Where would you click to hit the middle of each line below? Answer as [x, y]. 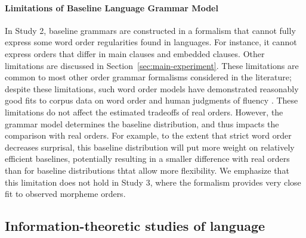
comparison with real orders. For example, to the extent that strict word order [148, 135]
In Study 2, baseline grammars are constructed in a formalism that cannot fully [150, 30]
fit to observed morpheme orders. [65, 194]
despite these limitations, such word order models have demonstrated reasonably [152, 88]
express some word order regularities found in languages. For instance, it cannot [151, 42]
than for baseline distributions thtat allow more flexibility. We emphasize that [147, 170]
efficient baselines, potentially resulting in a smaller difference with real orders [147, 159]
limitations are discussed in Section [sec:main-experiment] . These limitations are [152, 65]
